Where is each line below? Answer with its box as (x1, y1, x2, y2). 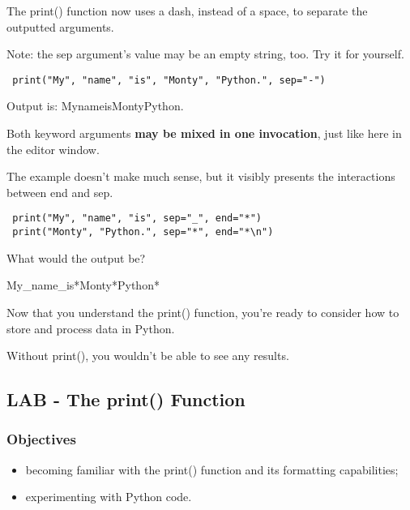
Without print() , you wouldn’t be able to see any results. (6, 347, 289, 364)
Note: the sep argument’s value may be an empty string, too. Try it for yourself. (6, 45, 404, 62)
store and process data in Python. (6, 319, 175, 336)
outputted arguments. (6, 18, 114, 35)
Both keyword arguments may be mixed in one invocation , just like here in (6, 125, 402, 142)
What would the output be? (6, 249, 146, 266)
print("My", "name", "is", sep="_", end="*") (12, 212, 262, 225)
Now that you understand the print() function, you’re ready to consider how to (6, 303, 399, 320)
